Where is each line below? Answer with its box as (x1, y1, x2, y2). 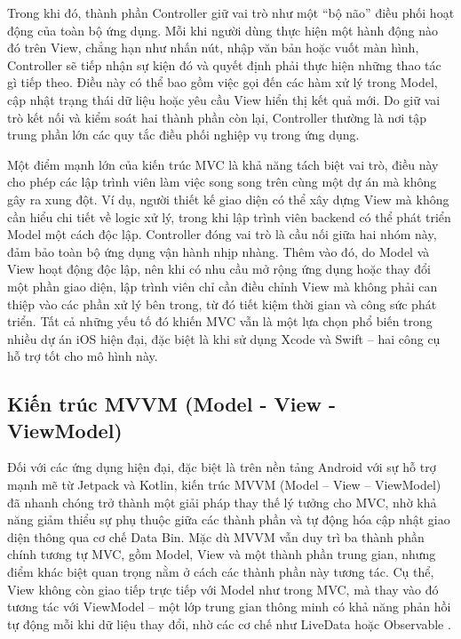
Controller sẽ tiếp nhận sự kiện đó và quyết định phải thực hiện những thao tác (7, 55, 441, 74)
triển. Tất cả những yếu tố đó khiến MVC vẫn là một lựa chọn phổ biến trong (7, 312, 433, 331)
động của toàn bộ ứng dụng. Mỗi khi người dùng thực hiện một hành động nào (7, 20, 439, 39)
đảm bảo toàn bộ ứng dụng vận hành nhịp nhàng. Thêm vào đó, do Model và (7, 242, 430, 260)
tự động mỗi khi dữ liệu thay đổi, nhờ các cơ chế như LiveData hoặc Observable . (7, 614, 451, 633)
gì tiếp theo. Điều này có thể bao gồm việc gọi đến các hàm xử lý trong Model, (7, 73, 438, 92)
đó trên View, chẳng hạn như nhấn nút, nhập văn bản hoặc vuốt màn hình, (7, 38, 419, 57)
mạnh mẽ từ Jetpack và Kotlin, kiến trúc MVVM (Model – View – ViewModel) (7, 475, 441, 494)
